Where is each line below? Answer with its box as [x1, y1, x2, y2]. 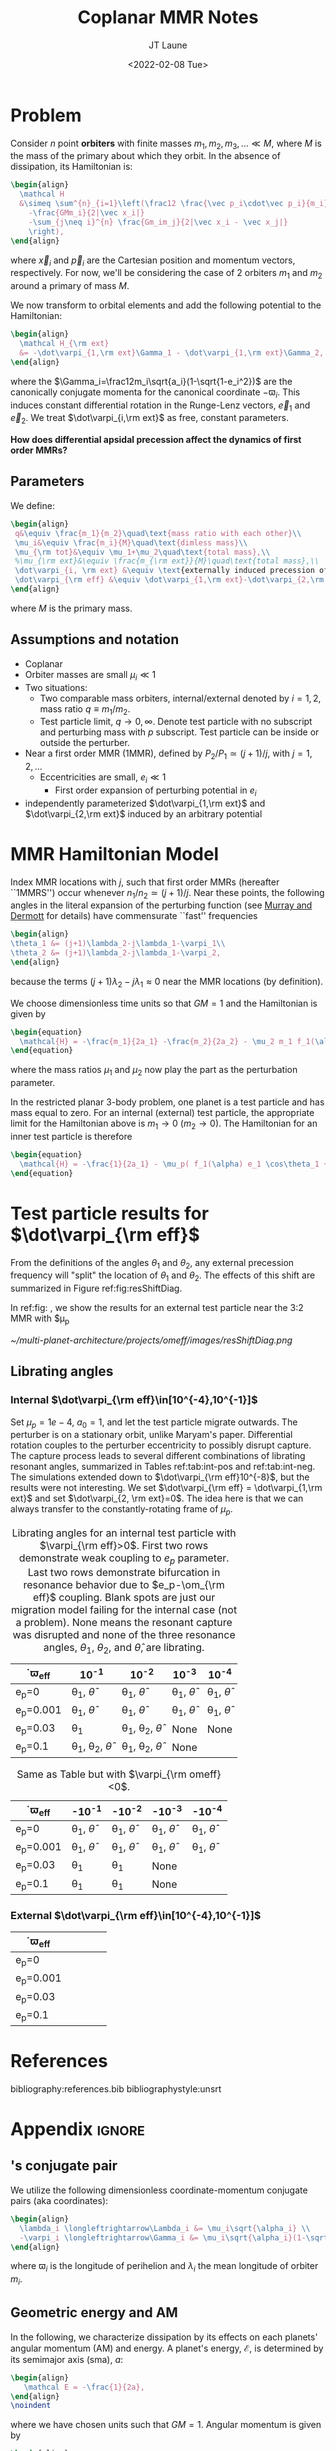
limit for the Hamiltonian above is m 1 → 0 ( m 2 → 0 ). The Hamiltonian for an [10, 1117, 318, 1131]
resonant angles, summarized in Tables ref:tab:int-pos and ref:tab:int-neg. [10, 1461, 316, 1473]
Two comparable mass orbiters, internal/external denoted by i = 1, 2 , [39, 692, 322, 704]
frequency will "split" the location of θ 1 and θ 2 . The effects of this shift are [10, 1269, 316, 1284]
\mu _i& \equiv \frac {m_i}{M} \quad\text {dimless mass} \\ [14, 537, 248, 548]
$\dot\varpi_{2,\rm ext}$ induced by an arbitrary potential [24, 807, 263, 820]
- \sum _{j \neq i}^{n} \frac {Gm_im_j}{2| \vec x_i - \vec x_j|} [28, 217, 288, 227]
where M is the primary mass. [10, 602, 133, 614]
